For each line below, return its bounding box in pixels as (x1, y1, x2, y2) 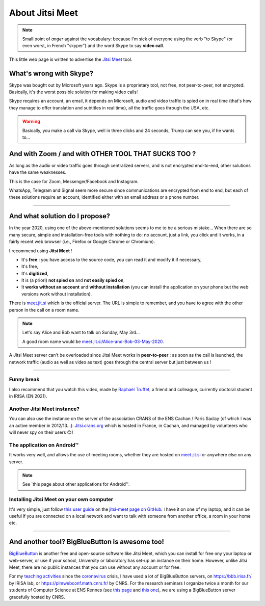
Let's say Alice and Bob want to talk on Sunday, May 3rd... (22, 329, 140, 336)
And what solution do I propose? (9, 212, 110, 220)
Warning (22, 118, 40, 125)
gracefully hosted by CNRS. (9, 594, 66, 600)
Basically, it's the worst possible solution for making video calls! (9, 89, 138, 95)
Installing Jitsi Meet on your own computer (9, 496, 113, 503)
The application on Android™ (9, 442, 79, 448)
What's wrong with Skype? (9, 69, 94, 78)
